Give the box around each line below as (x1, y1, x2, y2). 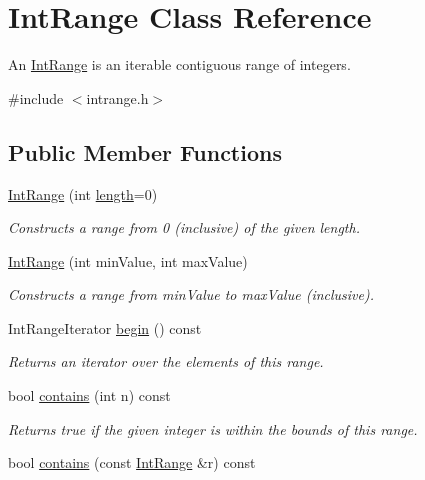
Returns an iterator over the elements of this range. (8, 351, 324, 372)
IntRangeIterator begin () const (8, 317, 202, 338)
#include (8, 87, 64, 108)
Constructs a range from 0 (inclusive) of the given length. (8, 217, 360, 238)
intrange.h (86, 87, 149, 108)
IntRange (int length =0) (8, 183, 158, 204)
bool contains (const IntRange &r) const (8, 452, 256, 473)
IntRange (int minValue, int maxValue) (8, 250, 248, 271)
